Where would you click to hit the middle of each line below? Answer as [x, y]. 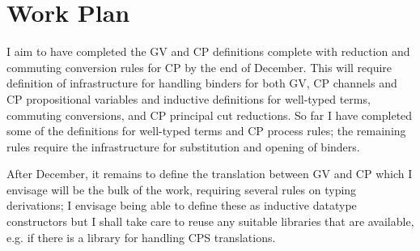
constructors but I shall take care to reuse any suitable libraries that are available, [210, 221]
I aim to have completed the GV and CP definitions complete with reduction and [208, 51]
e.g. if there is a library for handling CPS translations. [141, 237]
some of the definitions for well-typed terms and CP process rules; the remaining [206, 131]
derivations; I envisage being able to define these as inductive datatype [182, 205]
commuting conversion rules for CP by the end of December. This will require [199, 67]
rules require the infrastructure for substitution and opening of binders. [183, 146]
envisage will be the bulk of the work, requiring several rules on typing [182, 189]
